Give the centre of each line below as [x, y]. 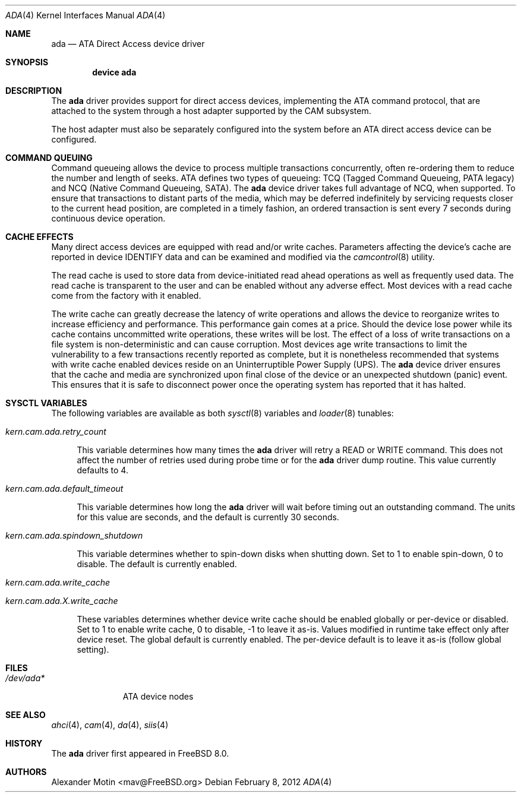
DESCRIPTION [34, 91]
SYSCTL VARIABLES [46, 403]
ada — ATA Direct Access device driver [128, 44]
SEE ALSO [26, 715]
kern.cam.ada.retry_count [56, 431]
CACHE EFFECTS [40, 237]
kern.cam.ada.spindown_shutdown [74, 535]
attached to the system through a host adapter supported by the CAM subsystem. [211, 111]
